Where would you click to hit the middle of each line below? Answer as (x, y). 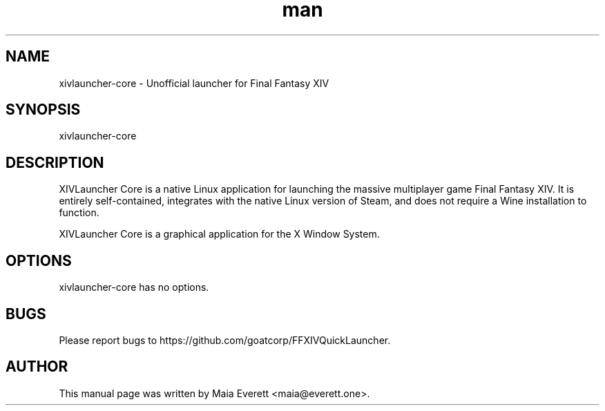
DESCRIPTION (55, 162)
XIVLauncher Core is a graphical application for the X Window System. (219, 234)
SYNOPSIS (43, 110)
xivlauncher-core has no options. (134, 287)
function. (79, 213)
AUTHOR (37, 367)
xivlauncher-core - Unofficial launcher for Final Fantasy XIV (194, 83)
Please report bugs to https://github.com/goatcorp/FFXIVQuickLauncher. (225, 340)
